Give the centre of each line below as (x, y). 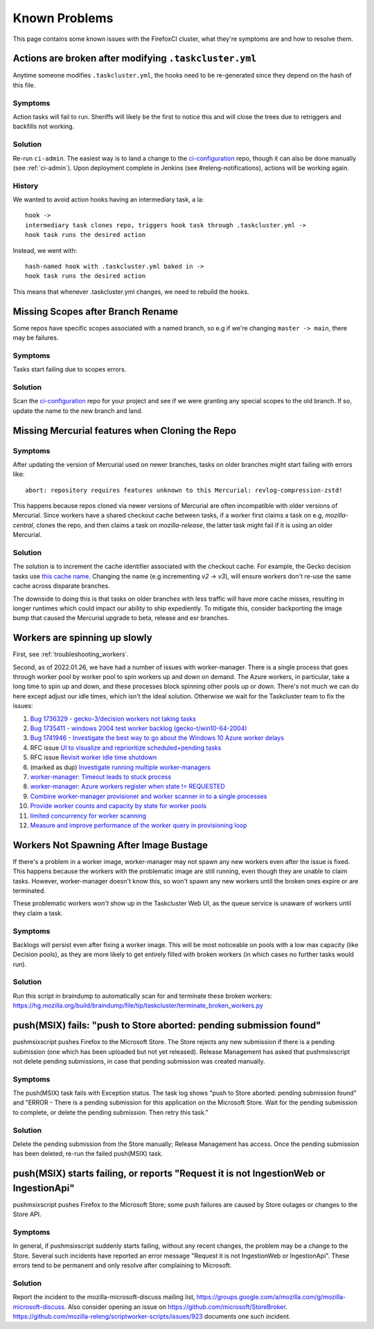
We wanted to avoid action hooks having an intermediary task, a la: (108, 200)
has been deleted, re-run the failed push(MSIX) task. (88, 1154)
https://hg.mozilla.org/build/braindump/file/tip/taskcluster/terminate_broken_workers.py (138, 1005)
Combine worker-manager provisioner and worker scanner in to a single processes (149, 796)
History (26, 186)
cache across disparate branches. (61, 586)
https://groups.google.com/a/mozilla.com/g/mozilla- (271, 1297)
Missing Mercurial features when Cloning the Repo (125, 431)
